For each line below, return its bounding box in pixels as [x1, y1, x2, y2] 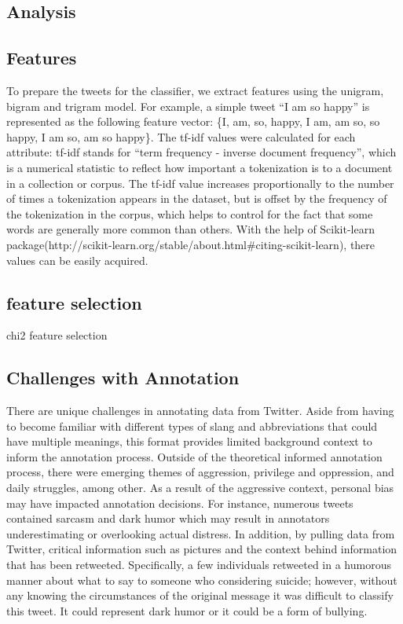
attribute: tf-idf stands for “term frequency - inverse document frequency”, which [6, 144, 397, 160]
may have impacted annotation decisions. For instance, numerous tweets [6, 494, 354, 511]
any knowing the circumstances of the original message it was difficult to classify [6, 587, 394, 604]
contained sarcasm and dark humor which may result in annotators [6, 510, 330, 527]
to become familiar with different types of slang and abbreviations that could [6, 417, 378, 434]
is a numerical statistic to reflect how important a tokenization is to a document [6, 159, 393, 175]
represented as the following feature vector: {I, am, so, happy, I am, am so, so [6, 113, 380, 130]
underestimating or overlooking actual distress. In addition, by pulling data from [6, 525, 395, 541]
